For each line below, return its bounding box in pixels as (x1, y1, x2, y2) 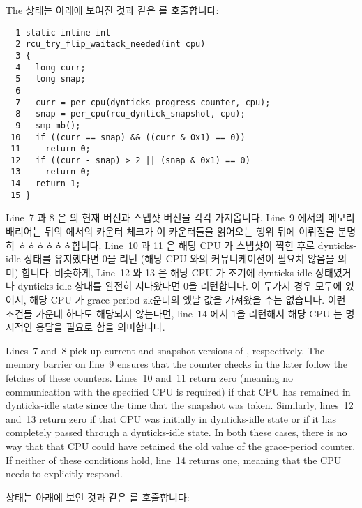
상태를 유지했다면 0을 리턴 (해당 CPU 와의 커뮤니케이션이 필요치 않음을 (24, 251, 335, 266)
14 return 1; (10, 179, 81, 189)
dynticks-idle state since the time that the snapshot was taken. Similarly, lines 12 (6, 398, 354, 412)
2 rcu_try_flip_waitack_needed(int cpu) (15, 39, 206, 50)
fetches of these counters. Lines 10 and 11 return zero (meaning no (6, 370, 294, 384)
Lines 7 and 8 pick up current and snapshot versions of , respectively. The (6, 343, 324, 357)
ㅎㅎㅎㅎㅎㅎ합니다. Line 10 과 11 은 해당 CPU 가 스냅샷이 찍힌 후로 (17, 237, 315, 252)
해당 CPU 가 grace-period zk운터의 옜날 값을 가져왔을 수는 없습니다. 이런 (29, 292, 346, 306)
